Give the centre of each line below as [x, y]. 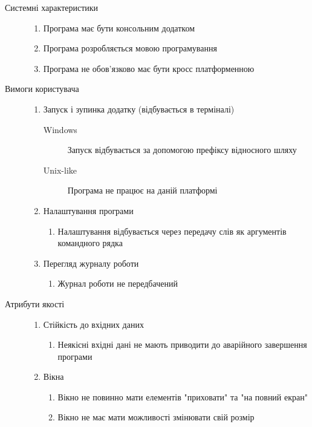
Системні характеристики [52, 7]
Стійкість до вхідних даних [93, 324]
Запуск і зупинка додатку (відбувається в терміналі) [139, 109]
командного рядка [90, 243]
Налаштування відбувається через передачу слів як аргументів [172, 231]
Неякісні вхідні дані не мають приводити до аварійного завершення [182, 344]
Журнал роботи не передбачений [118, 283]
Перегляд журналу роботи [91, 263]
